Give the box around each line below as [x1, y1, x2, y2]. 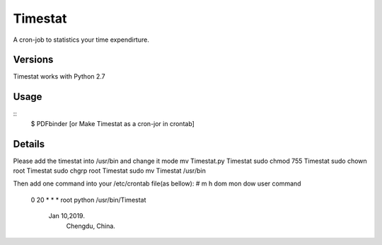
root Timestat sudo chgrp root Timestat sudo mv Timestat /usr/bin [13, 166, 207, 175]
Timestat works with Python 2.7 [13, 72, 105, 81]
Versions [13, 54, 54, 66]
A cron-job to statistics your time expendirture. [13, 35, 150, 44]
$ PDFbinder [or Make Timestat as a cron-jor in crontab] [30, 119, 195, 127]
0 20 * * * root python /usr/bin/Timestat [30, 195, 146, 204]
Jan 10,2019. [48, 212, 85, 220]
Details [13, 138, 45, 150]
